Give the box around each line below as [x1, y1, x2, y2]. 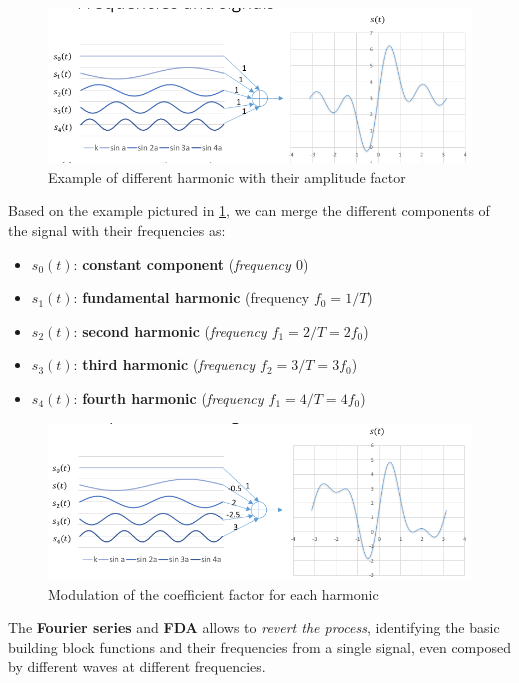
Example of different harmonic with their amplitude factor [48, 166, 406, 187]
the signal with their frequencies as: [8, 219, 226, 240]
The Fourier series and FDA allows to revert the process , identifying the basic [8, 617, 500, 638]
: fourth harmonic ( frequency [73, 387, 264, 408]
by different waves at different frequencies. [8, 656, 266, 677]
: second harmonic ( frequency [73, 320, 267, 341]
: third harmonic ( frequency [73, 354, 256, 375]
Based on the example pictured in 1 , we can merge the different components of [8, 200, 490, 221]
